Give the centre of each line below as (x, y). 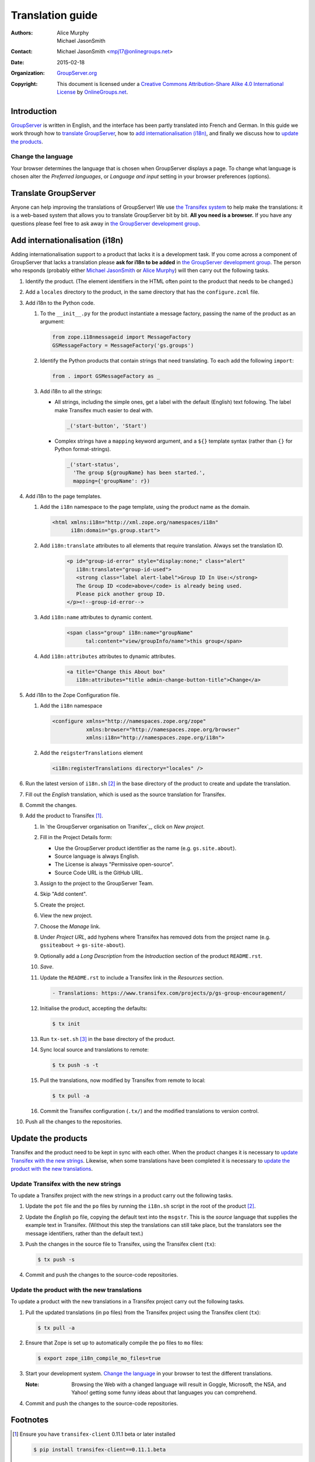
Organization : (28, 73)
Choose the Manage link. (70, 926)
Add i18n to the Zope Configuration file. (73, 695)
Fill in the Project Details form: (76, 837)
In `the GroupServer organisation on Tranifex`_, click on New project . (122, 826)
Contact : (22, 51)
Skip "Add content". (64, 894)
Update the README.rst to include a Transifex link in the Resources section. (132, 977)
